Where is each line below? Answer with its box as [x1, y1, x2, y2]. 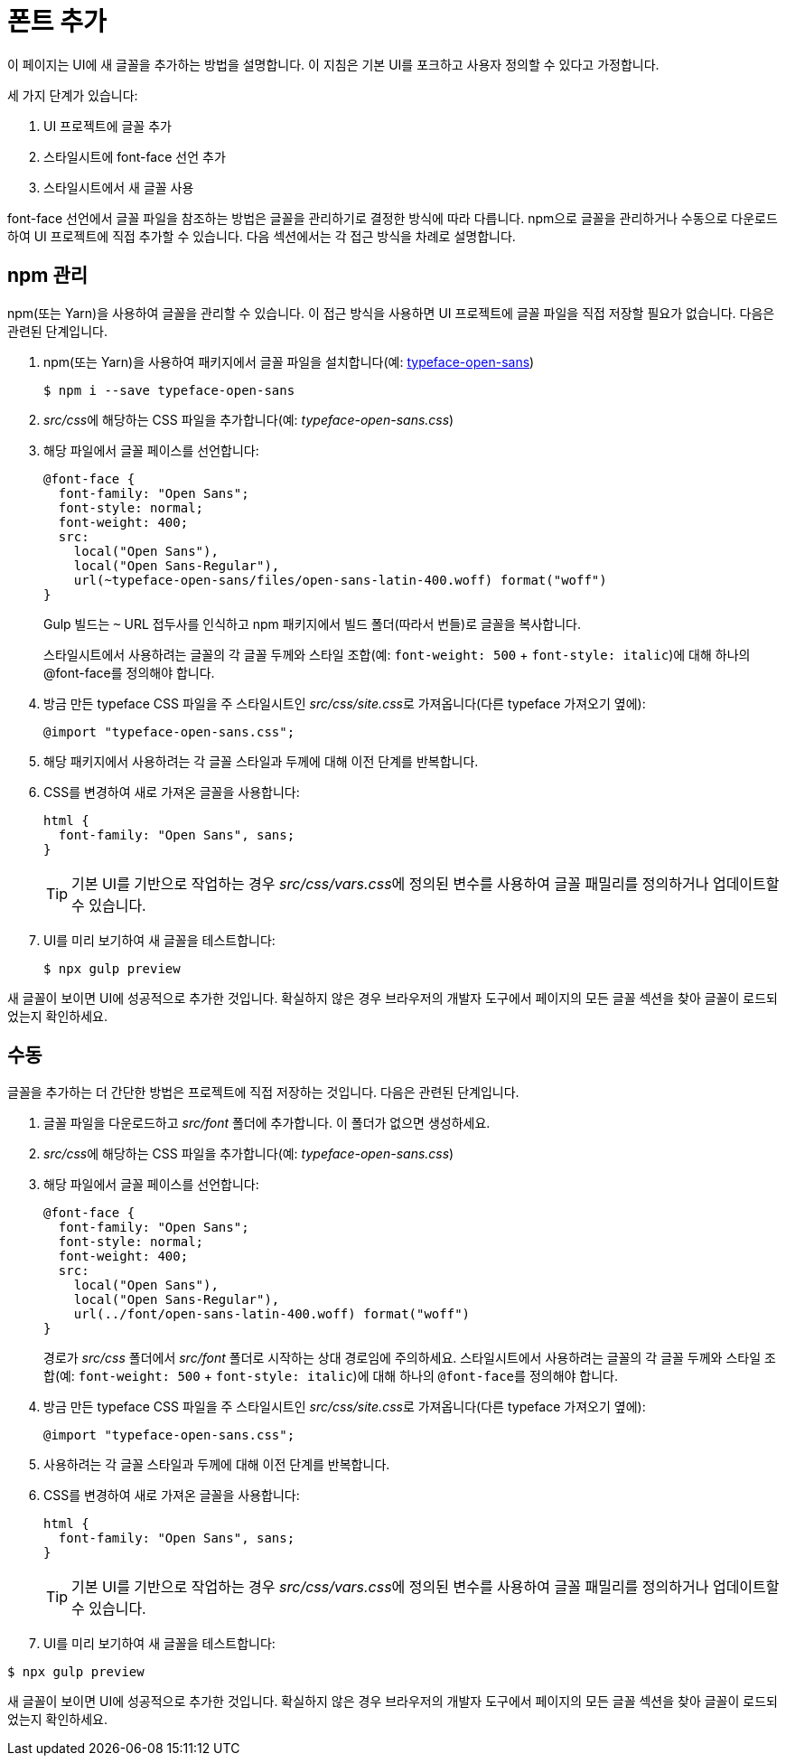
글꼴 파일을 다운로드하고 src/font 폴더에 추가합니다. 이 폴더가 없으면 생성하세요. [43, 1115, 491, 1131]
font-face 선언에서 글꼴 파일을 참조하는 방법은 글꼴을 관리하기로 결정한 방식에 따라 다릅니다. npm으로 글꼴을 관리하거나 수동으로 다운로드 [7, 210, 778, 226]
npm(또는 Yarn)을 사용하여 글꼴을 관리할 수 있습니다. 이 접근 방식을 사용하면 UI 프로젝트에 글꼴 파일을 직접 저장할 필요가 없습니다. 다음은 [7, 305, 775, 321]
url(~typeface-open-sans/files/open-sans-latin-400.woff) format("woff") [73, 572, 607, 587]
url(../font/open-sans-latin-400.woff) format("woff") [73, 1307, 471, 1322]
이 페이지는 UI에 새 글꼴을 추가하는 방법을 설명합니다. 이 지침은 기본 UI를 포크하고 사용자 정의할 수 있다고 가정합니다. [7, 56, 660, 72]
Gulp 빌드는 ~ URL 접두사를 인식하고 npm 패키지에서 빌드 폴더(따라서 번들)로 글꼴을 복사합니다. [43, 615, 581, 632]
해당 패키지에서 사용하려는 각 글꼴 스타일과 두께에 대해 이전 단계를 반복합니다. [43, 753, 479, 769]
